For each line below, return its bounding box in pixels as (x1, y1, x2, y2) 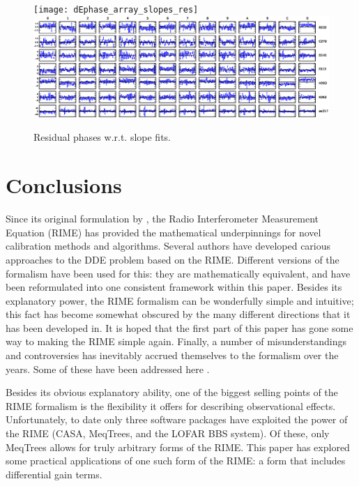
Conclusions (6, 171, 122, 199)
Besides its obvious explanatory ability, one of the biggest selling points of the (6, 385, 338, 400)
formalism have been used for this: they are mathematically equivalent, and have (6, 266, 351, 280)
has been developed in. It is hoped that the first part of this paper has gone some (6, 320, 353, 335)
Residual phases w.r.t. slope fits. (33, 130, 171, 144)
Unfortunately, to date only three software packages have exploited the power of (6, 412, 348, 427)
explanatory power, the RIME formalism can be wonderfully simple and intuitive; (6, 293, 354, 307)
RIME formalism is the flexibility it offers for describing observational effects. (6, 398, 336, 413)
